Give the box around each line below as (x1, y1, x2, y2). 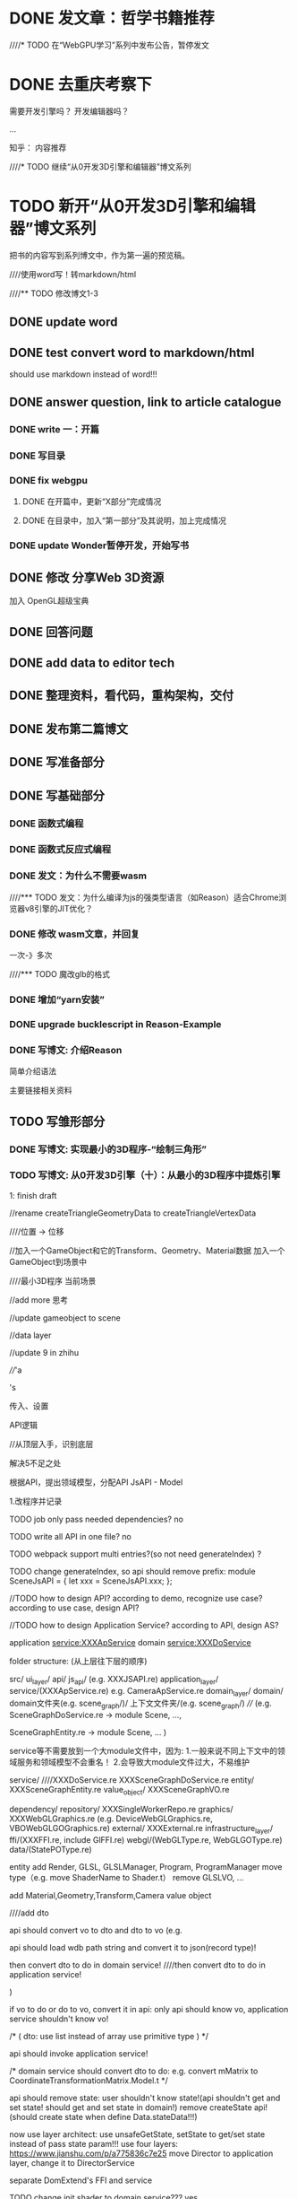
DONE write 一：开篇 (9, 423, 100, 436)
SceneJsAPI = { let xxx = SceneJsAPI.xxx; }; (9, 1575, 173, 1586)
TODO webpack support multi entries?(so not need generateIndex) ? (9, 1549, 262, 1559)
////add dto (9, 1907, 49, 1918)
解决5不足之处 (9, 1457, 62, 1468)
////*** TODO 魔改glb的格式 (9, 969, 110, 980)
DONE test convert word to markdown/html (9, 345, 255, 360)
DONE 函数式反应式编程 (9, 843, 112, 856)
